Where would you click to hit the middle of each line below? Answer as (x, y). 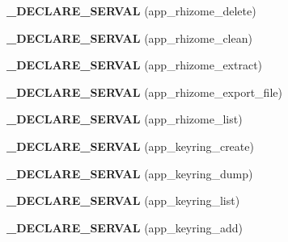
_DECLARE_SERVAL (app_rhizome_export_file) (144, 92)
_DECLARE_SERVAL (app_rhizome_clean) (129, 38)
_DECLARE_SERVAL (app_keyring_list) (123, 200)
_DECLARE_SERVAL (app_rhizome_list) (125, 119)
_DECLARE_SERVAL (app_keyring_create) (130, 146)
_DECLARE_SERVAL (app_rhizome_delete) (131, 10)
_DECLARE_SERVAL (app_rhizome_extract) (135, 65)
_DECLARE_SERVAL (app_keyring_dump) (130, 173)
